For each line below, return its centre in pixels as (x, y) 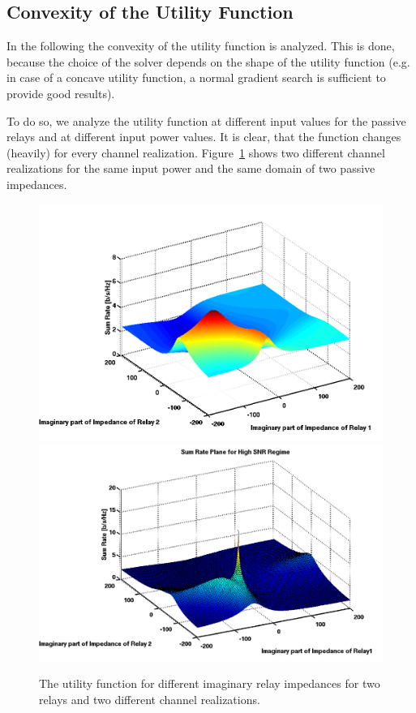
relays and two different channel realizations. (150, 699)
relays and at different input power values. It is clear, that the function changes (204, 137)
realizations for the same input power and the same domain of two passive (191, 168)
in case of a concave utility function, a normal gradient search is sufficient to (196, 77)
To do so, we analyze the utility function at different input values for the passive (206, 120)
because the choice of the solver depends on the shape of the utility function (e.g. (208, 61)
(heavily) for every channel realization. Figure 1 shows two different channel (196, 152)
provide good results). (61, 93)
